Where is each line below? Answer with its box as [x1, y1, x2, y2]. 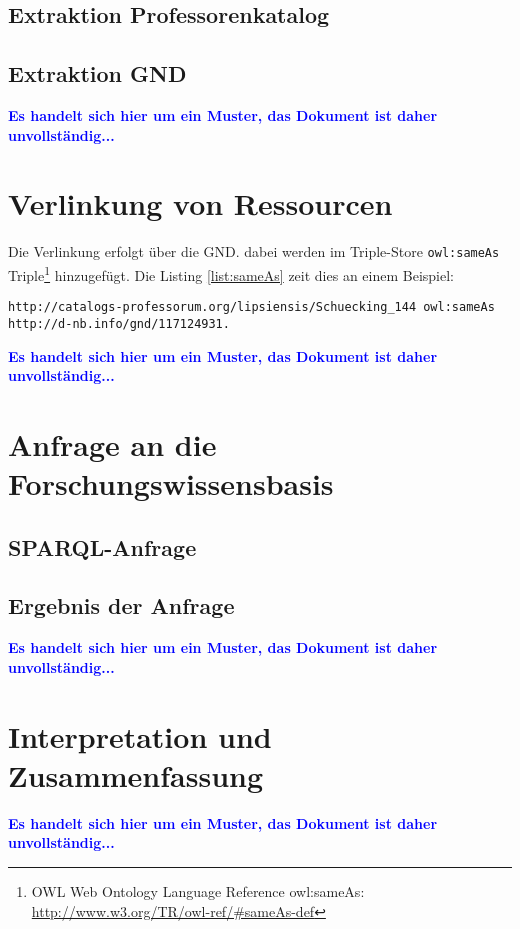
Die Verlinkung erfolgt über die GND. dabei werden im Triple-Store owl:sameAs [8, 241, 500, 262]
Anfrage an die [8, 423, 217, 464]
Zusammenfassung [8, 754, 264, 795]
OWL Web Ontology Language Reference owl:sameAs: [31, 880, 365, 901]
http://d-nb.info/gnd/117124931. [8, 316, 230, 331]
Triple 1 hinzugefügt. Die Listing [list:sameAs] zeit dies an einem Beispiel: [8, 261, 454, 285]
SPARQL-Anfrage [8, 531, 197, 562]
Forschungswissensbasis [8, 463, 334, 504]
